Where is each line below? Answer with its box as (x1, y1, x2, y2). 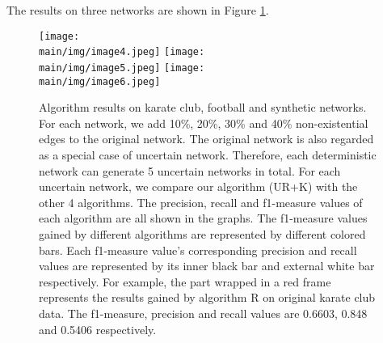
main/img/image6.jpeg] (39, 75, 161, 87)
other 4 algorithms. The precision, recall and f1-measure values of (39, 193, 363, 210)
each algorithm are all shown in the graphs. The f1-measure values (39, 210, 368, 227)
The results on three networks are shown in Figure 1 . (6, 2, 269, 18)
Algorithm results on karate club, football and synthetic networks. (39, 99, 367, 116)
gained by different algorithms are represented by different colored (39, 225, 366, 242)
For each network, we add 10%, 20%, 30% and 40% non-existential (39, 114, 368, 131)
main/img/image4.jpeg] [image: (39, 46, 205, 58)
